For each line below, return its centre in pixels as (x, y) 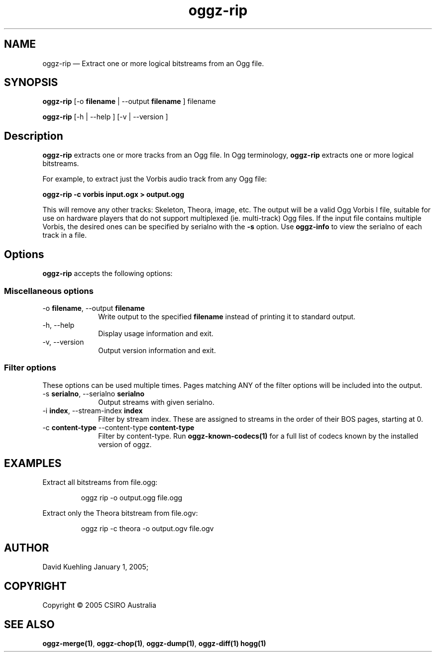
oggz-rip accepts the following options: (108, 274)
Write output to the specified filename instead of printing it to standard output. (227, 316)
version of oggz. (125, 444)
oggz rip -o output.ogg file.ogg (132, 498)
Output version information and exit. (157, 350)
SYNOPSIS (31, 83)
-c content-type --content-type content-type (118, 427)
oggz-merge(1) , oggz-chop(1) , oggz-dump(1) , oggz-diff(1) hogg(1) (154, 643)
